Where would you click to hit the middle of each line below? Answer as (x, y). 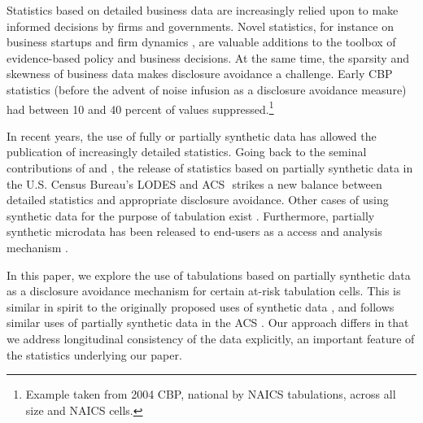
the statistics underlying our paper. (94, 354)
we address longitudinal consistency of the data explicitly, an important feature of (211, 338)
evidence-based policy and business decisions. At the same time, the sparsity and (208, 57)
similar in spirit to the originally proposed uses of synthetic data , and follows (201, 306)
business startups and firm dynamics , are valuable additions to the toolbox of (201, 42)
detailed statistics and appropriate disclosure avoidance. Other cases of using (198, 200)
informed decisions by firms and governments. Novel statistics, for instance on (200, 26)
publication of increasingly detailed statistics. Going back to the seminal (187, 152)
